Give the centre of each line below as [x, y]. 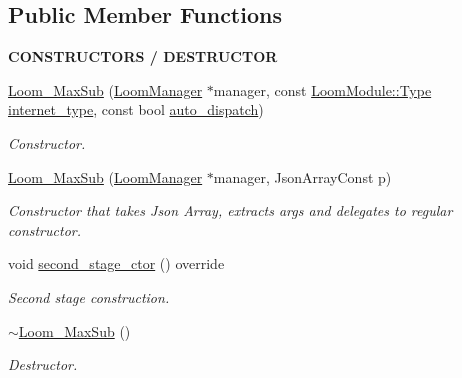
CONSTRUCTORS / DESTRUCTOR [143, 56]
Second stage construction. [89, 296]
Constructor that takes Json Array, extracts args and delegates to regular [230, 210]
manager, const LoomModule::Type [322, 89]
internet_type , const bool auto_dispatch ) [136, 109]
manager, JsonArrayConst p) [302, 176]
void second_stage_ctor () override [116, 263]
